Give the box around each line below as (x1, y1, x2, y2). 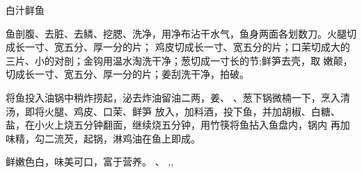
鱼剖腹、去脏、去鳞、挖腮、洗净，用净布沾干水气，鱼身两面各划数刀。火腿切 (6, 26, 356, 40)
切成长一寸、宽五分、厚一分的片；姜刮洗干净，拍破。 (6, 67, 249, 81)
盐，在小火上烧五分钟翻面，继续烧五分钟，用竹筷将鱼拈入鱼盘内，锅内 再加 (6, 117, 350, 132)
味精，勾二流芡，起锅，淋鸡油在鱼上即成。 (6, 131, 200, 145)
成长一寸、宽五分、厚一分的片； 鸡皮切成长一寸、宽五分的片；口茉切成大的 (6, 40, 350, 54)
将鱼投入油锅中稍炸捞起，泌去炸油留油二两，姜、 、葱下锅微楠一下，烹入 (6, 90, 340, 104)
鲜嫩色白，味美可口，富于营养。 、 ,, (6, 154, 174, 169)
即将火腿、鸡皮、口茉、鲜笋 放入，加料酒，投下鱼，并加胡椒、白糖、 (24, 104, 340, 118)
